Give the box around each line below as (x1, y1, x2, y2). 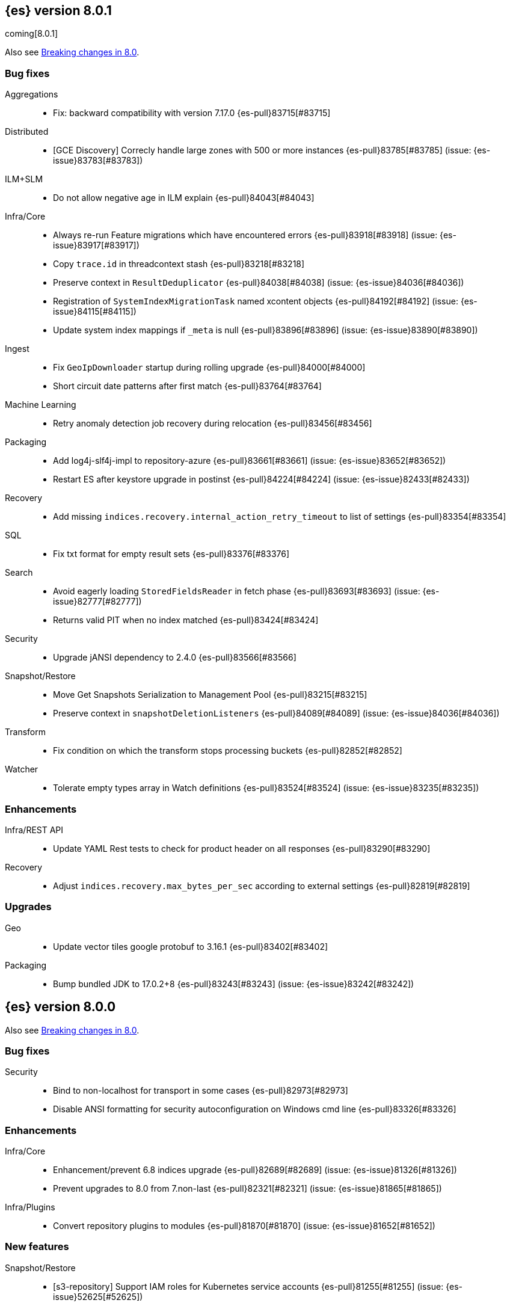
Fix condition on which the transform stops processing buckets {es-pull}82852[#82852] (53, 745, 402, 756)
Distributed (5, 126, 49, 137)
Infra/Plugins (5, 1202, 55, 1213)
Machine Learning (5, 399, 76, 410)
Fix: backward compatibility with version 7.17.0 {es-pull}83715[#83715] (53, 108, 331, 119)
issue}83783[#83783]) (53, 155, 143, 166)
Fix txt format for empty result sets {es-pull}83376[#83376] (53, 549, 290, 559)
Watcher (5, 764, 38, 775)
